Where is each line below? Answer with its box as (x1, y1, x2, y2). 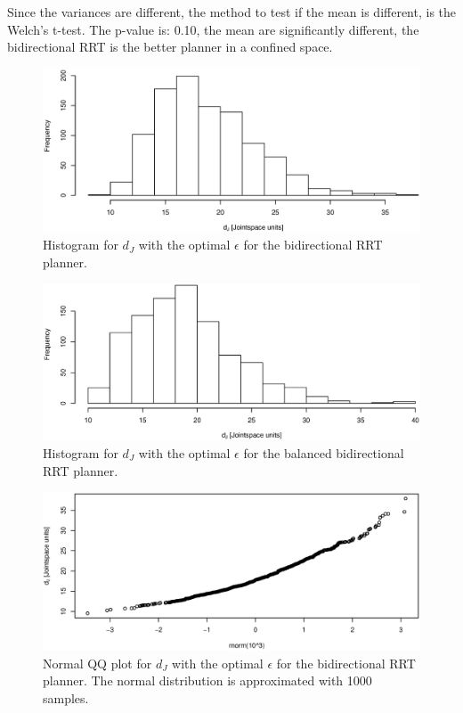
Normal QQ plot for (43, 653, 152, 672)
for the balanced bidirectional (243, 443, 404, 462)
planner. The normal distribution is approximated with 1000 (43, 671, 372, 690)
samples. (43, 688, 89, 707)
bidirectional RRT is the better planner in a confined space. (7, 37, 333, 56)
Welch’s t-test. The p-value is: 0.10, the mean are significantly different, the (7, 20, 419, 38)
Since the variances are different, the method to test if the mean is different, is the (7, 3, 457, 20)
